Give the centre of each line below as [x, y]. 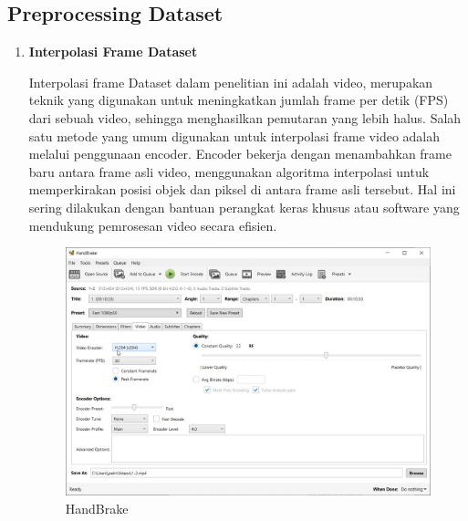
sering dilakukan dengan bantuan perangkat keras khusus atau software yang [244, 207]
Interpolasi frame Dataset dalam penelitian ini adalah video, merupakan [231, 82]
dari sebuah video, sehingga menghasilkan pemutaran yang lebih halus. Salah [245, 117]
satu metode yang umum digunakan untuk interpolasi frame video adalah [234, 135]
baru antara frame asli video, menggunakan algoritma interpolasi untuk [229, 171]
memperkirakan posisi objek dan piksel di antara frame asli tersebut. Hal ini [242, 189]
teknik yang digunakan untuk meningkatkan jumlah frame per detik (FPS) [239, 100]
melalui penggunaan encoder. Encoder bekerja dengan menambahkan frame [240, 154]
